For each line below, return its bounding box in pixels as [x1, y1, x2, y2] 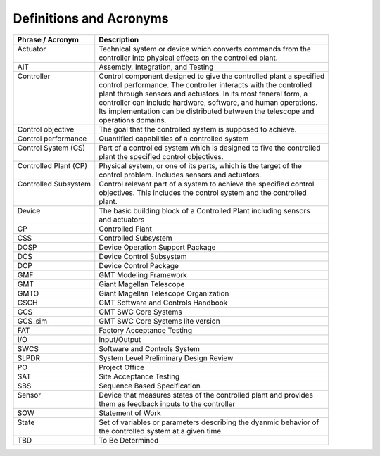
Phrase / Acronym [17, 34, 79, 44]
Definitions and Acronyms [13, 11, 169, 26]
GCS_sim [17, 316, 48, 326]
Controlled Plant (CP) [17, 160, 88, 170]
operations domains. [99, 115, 167, 125]
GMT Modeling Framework [99, 270, 188, 279]
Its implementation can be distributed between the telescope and [99, 106, 315, 116]
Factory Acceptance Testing [99, 325, 193, 335]
